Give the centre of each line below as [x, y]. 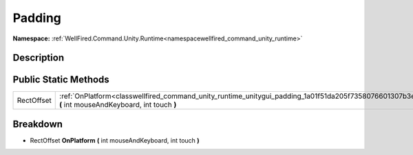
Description [39, 58]
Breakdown [38, 124]
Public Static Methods [61, 80]
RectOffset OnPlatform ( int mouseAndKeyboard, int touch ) [115, 140]
